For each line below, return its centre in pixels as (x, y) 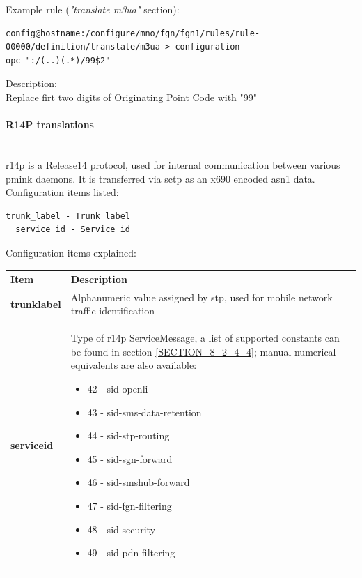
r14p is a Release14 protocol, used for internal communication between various (173, 164)
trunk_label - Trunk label (68, 216)
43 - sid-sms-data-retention (144, 412)
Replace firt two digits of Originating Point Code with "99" (132, 97)
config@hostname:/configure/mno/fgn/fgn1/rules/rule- (133, 33)
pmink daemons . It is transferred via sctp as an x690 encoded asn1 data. (160, 178)
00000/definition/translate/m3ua (83, 47)
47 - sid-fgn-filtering (129, 506)
